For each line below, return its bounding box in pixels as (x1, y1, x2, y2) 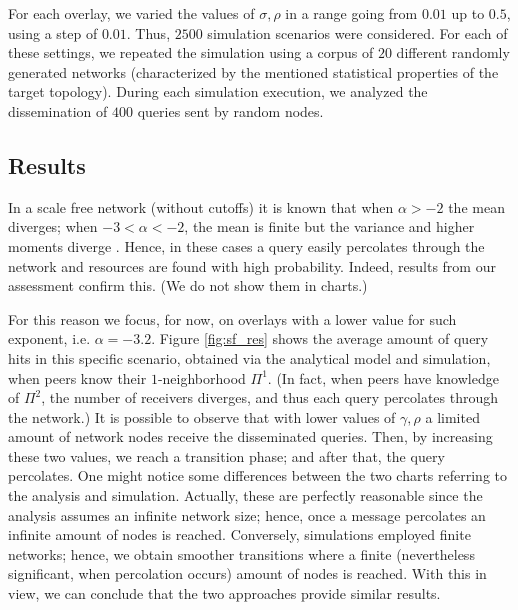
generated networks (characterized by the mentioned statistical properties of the (8, 61, 499, 82)
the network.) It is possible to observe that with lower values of (8, 406, 396, 427)
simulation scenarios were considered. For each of (207, 22, 508, 43)
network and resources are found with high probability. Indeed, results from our (8, 255, 496, 276)
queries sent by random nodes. (137, 100, 324, 121)
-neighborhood (157, 367, 246, 388)
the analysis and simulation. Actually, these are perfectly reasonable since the (8, 485, 483, 506)
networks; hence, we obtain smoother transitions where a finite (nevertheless (8, 543, 475, 564)
